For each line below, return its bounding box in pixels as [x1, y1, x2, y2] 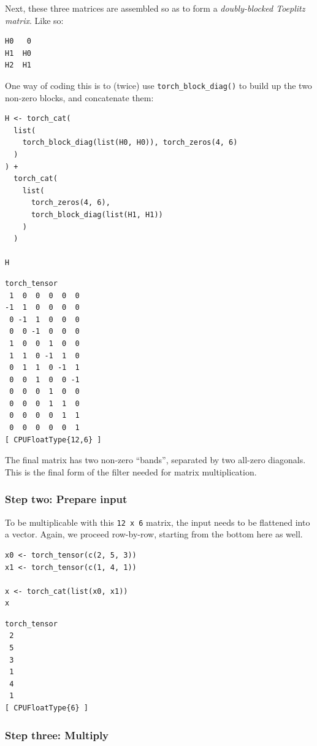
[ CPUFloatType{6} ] [5, 704, 89, 713]
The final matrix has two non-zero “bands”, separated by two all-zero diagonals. [5, 453, 306, 466]
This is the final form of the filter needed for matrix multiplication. [5, 465, 257, 478]
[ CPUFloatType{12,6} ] [5, 435, 102, 444]
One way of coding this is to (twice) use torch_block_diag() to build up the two [5, 79, 312, 91]
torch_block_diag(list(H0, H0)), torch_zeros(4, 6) [22, 138, 238, 147]
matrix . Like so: [5, 13, 64, 26]
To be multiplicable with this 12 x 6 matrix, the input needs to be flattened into [5, 515, 310, 528]
